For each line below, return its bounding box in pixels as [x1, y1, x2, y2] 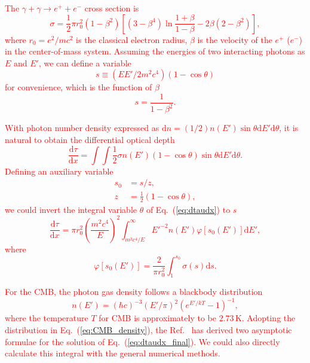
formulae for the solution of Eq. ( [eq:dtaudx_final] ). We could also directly [5, 335, 280, 347]
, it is [279, 121, 299, 134]
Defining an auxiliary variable [5, 164, 113, 177]
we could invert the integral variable [5, 203, 137, 215]
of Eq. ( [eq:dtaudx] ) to [146, 203, 231, 215]
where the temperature [5, 312, 88, 324]
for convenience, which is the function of [5, 81, 152, 93]
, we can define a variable [38, 56, 131, 69]
